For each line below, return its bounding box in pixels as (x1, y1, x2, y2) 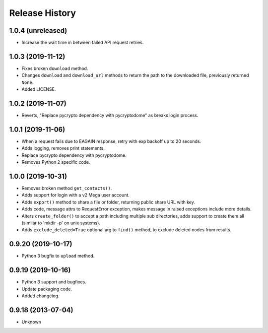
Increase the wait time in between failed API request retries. (21, 40, 144, 46)
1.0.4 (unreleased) (9, 26, 67, 35)
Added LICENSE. (21, 86, 56, 92)
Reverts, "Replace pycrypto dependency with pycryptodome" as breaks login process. (21, 112, 199, 119)
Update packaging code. (21, 286, 72, 292)
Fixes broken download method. (21, 65, 88, 71)
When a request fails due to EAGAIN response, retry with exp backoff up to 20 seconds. (21, 138, 201, 144)
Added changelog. (21, 293, 60, 299)
